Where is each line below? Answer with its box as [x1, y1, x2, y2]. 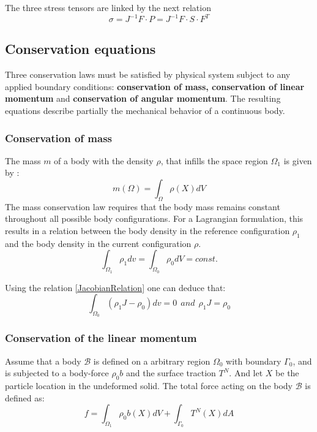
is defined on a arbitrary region [93, 354, 211, 367]
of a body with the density [54, 154, 154, 167]
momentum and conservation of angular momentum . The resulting [5, 92, 281, 105]
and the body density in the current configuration [5, 237, 192, 249]
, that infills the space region [160, 154, 268, 167]
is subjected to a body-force [5, 366, 109, 379]
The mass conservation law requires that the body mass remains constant [5, 200, 280, 213]
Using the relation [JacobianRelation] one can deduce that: [5, 281, 226, 294]
